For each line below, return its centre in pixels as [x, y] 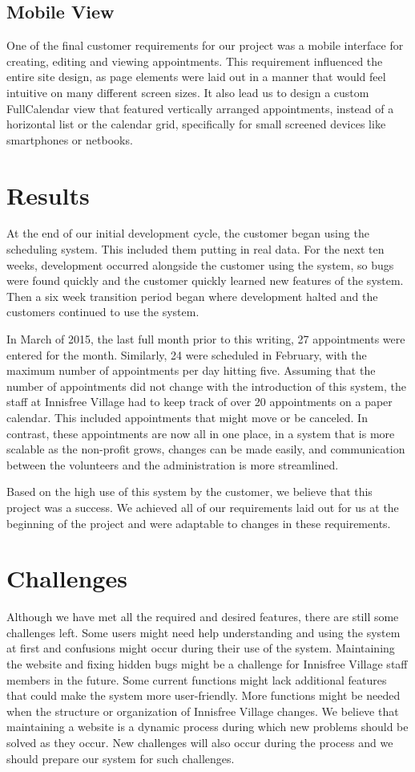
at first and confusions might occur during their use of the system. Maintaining [201, 648]
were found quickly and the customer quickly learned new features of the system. [205, 280]
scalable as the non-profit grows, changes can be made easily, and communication [206, 449]
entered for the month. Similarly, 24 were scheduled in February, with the [187, 354]
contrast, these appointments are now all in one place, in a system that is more [201, 433]
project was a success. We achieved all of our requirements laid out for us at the [203, 507]
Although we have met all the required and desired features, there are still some [203, 617]
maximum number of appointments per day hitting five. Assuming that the [191, 370]
